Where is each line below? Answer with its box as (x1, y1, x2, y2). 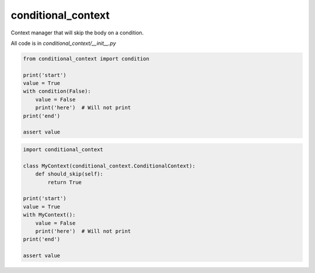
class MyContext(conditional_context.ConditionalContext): (23, 162, 195, 169)
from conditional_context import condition (23, 55, 150, 62)
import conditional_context (23, 146, 103, 153)
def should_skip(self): (35, 171, 103, 177)
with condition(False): (23, 88, 92, 94)
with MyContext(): (23, 212, 76, 218)
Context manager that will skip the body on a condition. (10, 29, 144, 36)
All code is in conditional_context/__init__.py (10, 40, 116, 47)
